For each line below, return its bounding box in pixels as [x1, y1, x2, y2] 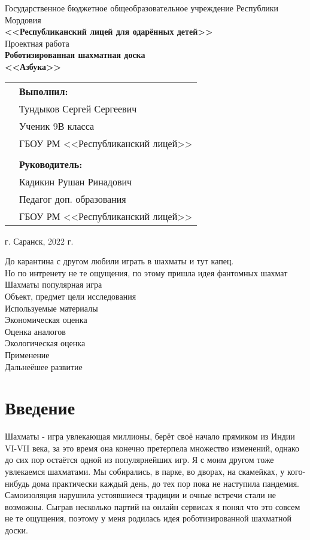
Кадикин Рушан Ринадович [19, 174, 132, 188]
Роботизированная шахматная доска [5, 48, 145, 61]
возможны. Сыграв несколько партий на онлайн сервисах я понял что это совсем [5, 500, 300, 512]
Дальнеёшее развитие [5, 360, 83, 373]
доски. [5, 523, 28, 536]
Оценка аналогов [5, 325, 66, 337]
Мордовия [5, 13, 41, 26]
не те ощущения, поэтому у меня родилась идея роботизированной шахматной [5, 512, 291, 524]
